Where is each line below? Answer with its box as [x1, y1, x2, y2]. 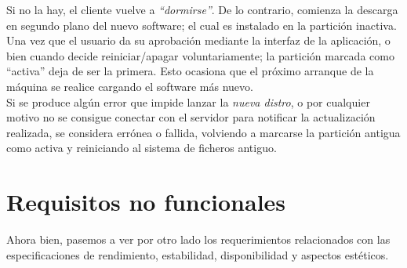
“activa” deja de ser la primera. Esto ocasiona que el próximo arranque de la [6, 63, 374, 79]
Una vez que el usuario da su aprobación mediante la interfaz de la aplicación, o [6, 32, 391, 49]
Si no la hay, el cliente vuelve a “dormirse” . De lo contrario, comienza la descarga [6, 2, 398, 17]
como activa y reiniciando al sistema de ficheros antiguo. [6, 139, 277, 156]
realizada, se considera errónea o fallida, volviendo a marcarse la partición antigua [6, 124, 401, 140]
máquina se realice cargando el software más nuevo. [6, 78, 253, 94]
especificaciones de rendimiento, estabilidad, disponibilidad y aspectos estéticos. [6, 246, 389, 263]
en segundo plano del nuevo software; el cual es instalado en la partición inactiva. [6, 16, 397, 33]
